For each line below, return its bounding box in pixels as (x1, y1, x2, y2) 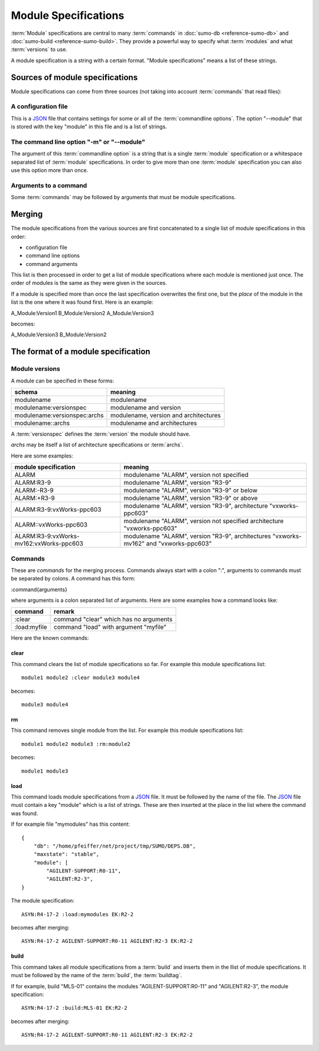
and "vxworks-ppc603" (145, 540, 212, 548)
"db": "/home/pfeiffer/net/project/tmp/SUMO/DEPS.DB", (33, 842, 196, 849)
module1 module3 (21, 767, 69, 774)
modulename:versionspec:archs (14, 411, 104, 419)
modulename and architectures (110, 419, 197, 427)
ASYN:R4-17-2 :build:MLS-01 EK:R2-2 (21, 1005, 128, 1011)
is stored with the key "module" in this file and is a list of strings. (11, 123, 167, 130)
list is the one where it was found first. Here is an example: (11, 299, 154, 306)
